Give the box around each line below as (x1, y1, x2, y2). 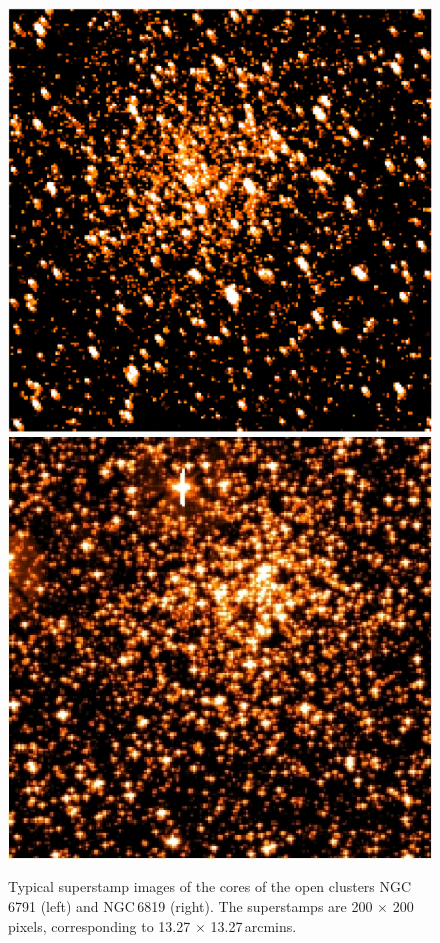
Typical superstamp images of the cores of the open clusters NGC (8, 876, 412, 897)
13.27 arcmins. (210, 915, 297, 936)
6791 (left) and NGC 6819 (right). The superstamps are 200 (8, 895, 373, 916)
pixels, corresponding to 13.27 (8, 915, 191, 936)
